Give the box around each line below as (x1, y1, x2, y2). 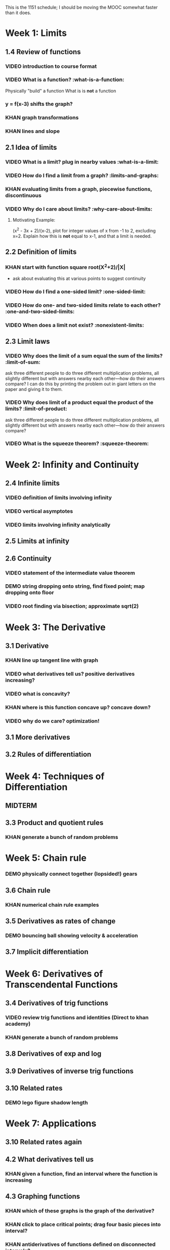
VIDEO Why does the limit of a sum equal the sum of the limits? (5, 352, 163, 359)
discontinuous (5, 192, 41, 199)
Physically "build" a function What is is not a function (5, 88, 116, 94)
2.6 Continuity (5, 554, 52, 562)
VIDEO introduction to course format (5, 63, 97, 70)
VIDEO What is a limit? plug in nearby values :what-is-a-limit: (5, 158, 159, 165)
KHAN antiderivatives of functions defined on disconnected (5, 1240, 156, 1247)
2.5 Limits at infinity (5, 537, 70, 546)
